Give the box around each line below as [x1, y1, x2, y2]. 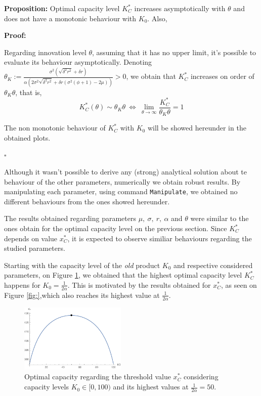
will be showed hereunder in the [147, 122, 246, 133]
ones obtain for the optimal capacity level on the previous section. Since [4, 223, 227, 234]
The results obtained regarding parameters [4, 213, 136, 224]
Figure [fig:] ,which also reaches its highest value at [4, 289, 160, 300]
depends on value [4, 233, 58, 243]
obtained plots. [4, 132, 51, 143]
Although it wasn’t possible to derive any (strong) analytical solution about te [4, 166, 247, 177]
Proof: [4, 30, 26, 40]
